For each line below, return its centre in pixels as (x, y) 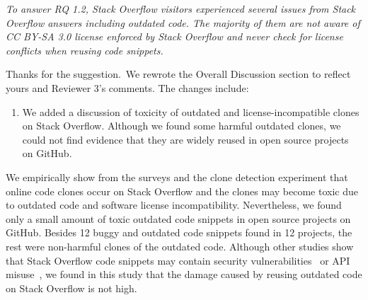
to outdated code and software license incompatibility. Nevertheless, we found (174, 205)
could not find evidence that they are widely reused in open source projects (185, 139)
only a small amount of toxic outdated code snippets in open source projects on (178, 218)
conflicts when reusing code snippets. (85, 50)
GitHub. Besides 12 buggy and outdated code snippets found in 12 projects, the (179, 232)
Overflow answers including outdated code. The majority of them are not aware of (183, 22)
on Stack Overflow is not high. (71, 288)
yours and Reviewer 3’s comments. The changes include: (127, 87)
